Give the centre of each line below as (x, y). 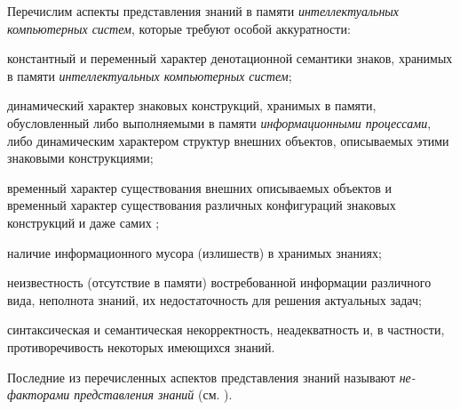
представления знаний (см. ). (153, 394)
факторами (39, 394)
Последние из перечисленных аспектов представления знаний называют (202, 377)
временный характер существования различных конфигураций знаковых (202, 205)
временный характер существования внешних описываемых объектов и (199, 187)
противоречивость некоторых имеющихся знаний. (141, 346)
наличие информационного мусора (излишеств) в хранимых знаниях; (194, 252)
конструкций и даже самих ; (83, 222)
